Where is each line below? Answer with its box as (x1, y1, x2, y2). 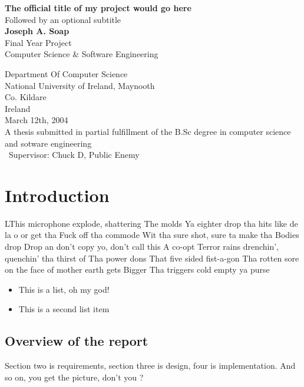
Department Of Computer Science (5, 67, 128, 80)
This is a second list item (18, 303, 110, 315)
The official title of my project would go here (5, 2, 191, 14)
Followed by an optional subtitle (5, 13, 121, 25)
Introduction (5, 183, 110, 207)
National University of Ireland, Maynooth (5, 79, 155, 91)
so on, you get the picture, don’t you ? (5, 371, 144, 383)
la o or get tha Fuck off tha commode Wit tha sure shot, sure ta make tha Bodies (5, 229, 299, 241)
